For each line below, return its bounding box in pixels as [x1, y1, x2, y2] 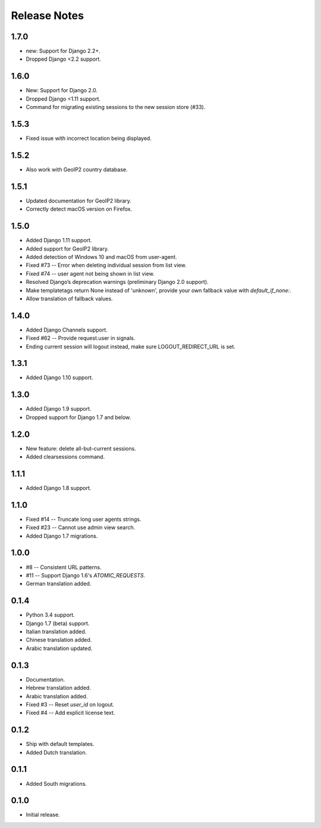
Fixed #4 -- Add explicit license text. [26, 709, 115, 717]
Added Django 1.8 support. [26, 484, 92, 491]
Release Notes [11, 9, 84, 22]
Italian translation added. [26, 628, 87, 635]
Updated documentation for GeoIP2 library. [26, 197, 132, 204]
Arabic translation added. [26, 692, 88, 699]
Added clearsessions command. [26, 453, 105, 461]
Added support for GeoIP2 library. [26, 245, 109, 252]
